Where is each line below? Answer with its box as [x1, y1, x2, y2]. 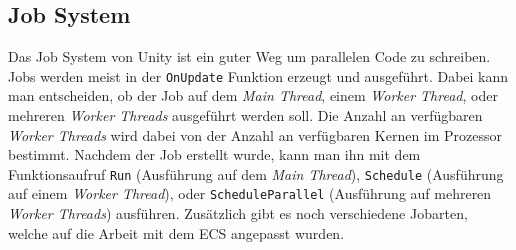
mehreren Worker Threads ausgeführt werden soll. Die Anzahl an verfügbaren [8, 105, 483, 126]
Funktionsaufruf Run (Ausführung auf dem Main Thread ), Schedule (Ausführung [8, 163, 504, 184]
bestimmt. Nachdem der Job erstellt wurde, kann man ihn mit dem [8, 144, 421, 165]
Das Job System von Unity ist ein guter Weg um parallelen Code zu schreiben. [8, 46, 491, 67]
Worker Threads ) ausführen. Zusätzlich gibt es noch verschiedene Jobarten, [8, 203, 468, 224]
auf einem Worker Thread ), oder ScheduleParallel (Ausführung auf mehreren [8, 183, 492, 204]
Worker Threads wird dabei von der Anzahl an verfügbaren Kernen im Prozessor [8, 124, 503, 145]
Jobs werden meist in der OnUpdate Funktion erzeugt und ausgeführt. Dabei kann [8, 65, 509, 86]
